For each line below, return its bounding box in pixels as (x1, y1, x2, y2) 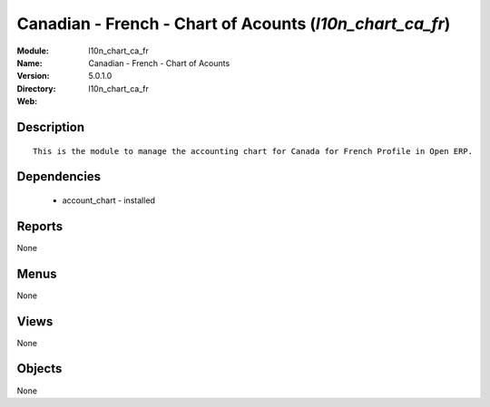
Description (16, 119, 85, 135)
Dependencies (16, 169, 102, 185)
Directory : (16, 82, 56, 94)
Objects (16, 361, 63, 376)
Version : (16, 71, 50, 82)
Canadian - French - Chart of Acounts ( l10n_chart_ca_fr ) (16, 14, 451, 34)
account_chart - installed (62, 195, 156, 206)
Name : (16, 57, 43, 68)
